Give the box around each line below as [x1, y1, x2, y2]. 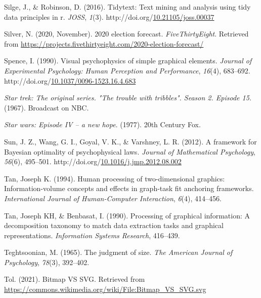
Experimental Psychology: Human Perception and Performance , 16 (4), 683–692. [4, 65, 250, 76]
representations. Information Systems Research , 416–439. [4, 230, 180, 240]
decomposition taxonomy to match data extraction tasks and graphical [4, 220, 224, 231]
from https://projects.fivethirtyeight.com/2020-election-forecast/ [4, 38, 204, 49]
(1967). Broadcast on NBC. [4, 102, 89, 113]
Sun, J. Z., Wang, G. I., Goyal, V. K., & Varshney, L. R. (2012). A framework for [4, 136, 257, 146]
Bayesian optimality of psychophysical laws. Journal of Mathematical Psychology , [4, 146, 255, 157]
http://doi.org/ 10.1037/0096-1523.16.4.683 [4, 75, 136, 86]
